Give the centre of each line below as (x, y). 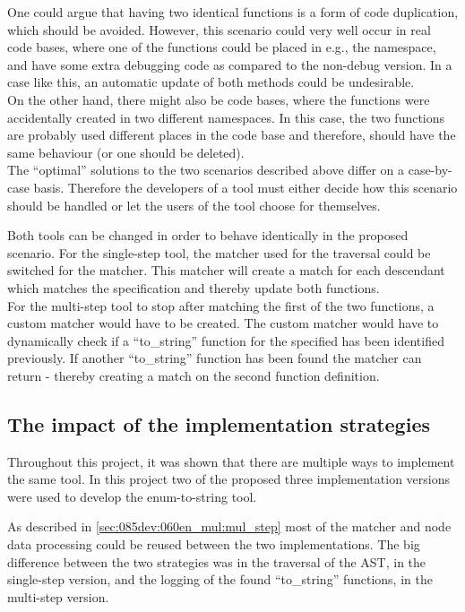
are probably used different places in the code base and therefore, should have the (232, 135)
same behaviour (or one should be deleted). (126, 152)
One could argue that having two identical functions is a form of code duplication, (233, 12)
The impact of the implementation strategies (219, 423)
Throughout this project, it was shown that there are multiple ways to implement (231, 461)
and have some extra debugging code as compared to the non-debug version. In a (230, 64)
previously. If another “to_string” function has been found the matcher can (215, 358)
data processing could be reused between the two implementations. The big (214, 544)
